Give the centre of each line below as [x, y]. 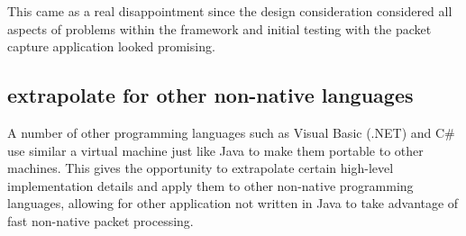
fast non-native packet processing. [101, 220]
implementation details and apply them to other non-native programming [210, 185]
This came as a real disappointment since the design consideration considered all [230, 11]
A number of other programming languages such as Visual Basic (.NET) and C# [231, 132]
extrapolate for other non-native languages [210, 95]
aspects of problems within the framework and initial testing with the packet [219, 28]
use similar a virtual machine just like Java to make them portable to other [215, 150]
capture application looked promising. [111, 46]
